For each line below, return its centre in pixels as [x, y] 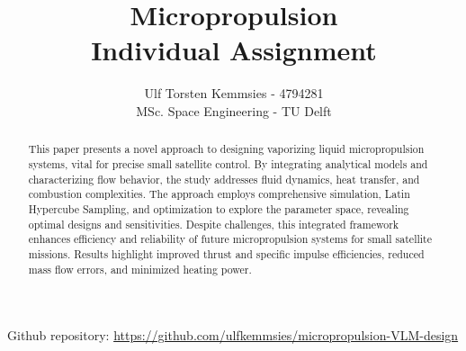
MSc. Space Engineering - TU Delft [234, 110]
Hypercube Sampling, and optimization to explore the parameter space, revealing [219, 208]
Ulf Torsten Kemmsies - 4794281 [234, 93]
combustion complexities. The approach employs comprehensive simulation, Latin [219, 194]
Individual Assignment [234, 50]
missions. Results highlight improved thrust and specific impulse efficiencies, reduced [226, 253]
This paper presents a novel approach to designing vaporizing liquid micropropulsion [226, 149]
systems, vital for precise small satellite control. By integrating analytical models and [228, 163]
